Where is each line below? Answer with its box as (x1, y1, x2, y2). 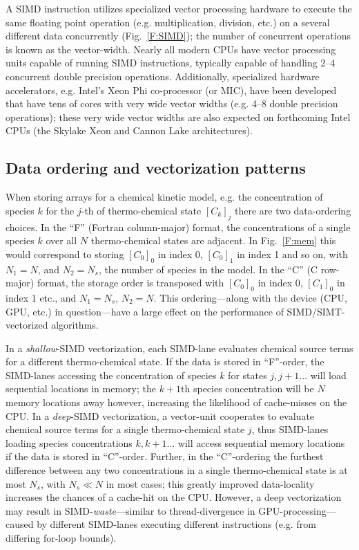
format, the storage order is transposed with (37, 275, 224, 290)
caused (6, 517, 34, 531)
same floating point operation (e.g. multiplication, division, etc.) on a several (6, 15, 330, 29)
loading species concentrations (6, 435, 133, 450)
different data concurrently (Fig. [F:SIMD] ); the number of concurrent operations (6, 28, 351, 43)
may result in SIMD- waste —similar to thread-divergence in (6, 503, 255, 517)
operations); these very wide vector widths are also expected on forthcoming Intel (6, 109, 351, 124)
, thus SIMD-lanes (251, 422, 329, 437)
